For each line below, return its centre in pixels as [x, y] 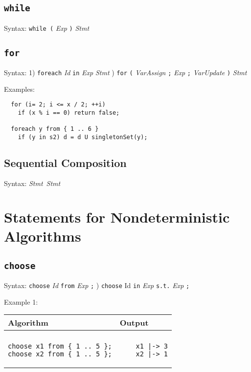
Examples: [19, 89]
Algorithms [43, 236]
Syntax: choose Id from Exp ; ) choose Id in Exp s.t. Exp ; [97, 285]
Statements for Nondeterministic [117, 217]
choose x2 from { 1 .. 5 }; [60, 354]
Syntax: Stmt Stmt [32, 183]
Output [134, 323]
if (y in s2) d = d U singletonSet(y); [83, 137]
